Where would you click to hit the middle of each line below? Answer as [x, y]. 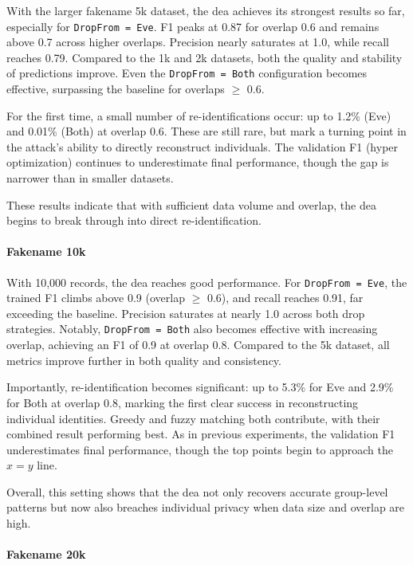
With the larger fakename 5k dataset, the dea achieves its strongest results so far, [206, 10]
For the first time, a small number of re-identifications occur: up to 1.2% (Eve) [199, 115]
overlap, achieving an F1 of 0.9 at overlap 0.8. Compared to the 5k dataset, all [198, 345]
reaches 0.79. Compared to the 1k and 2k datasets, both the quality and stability [205, 57]
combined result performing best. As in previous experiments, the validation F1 [201, 434]
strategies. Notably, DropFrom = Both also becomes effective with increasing [192, 329]
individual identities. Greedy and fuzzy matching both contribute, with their [193, 418]
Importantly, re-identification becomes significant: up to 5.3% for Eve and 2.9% [200, 387]
